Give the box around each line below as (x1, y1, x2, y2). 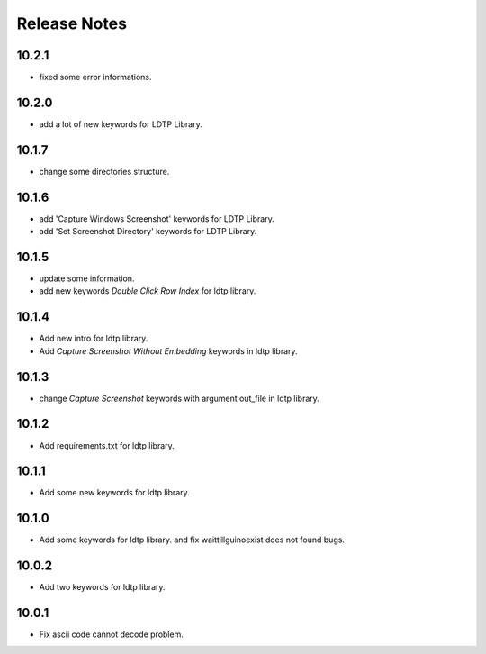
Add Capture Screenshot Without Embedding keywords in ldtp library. (39, 345, 298, 356)
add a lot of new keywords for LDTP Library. (39, 118, 202, 130)
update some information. (39, 273, 135, 284)
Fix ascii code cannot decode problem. (39, 629, 184, 640)
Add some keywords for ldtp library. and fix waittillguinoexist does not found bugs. (39, 534, 346, 545)
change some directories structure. (39, 166, 170, 177)
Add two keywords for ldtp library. (39, 582, 166, 593)
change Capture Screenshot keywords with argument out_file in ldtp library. (39, 393, 319, 404)
